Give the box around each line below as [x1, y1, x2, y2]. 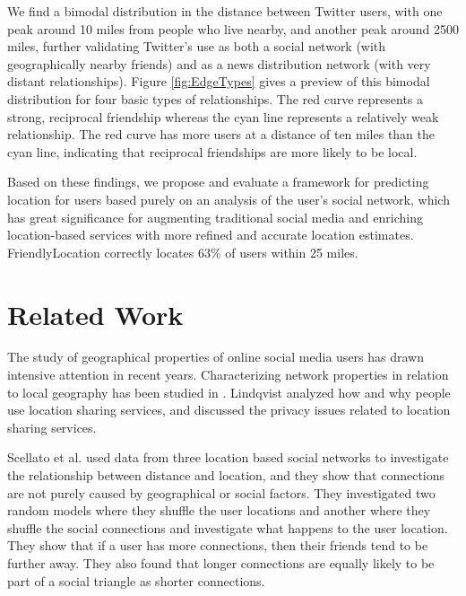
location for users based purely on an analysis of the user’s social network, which [7, 189, 450, 208]
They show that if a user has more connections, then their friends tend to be [7, 536, 428, 555]
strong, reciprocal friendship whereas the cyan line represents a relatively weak [7, 107, 439, 126]
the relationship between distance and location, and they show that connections [7, 466, 445, 484]
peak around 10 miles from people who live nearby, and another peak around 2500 [7, 19, 459, 38]
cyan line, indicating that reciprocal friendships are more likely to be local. [7, 142, 418, 161]
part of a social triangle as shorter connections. [7, 571, 265, 590]
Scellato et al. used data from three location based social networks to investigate [7, 448, 449, 467]
